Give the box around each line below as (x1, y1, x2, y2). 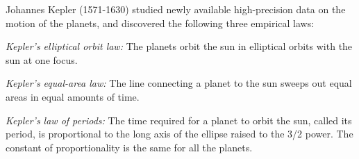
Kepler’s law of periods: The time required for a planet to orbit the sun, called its (6, 112, 352, 127)
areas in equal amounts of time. (6, 89, 140, 103)
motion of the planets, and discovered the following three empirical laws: (6, 15, 315, 30)
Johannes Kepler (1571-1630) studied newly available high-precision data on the (6, 2, 346, 16)
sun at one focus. (6, 52, 78, 67)
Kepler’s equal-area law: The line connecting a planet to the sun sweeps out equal (6, 76, 352, 90)
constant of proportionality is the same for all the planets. (6, 140, 253, 154)
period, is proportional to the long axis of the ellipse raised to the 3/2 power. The (6, 126, 353, 141)
